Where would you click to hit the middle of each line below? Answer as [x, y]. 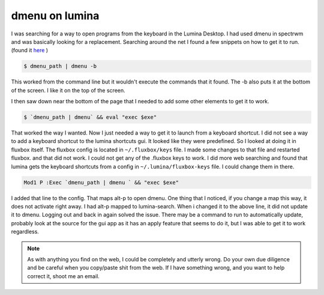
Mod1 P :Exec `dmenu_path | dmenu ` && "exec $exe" [101, 182]
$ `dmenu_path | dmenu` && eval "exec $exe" [90, 117]
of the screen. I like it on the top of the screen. [68, 90]
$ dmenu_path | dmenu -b [60, 66]
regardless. [25, 232]
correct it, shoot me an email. [64, 276]
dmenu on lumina [55, 16]
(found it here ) [29, 50]
